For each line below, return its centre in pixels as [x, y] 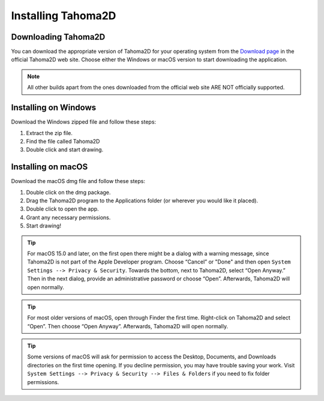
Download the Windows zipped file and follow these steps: [83, 122]
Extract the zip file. [49, 133]
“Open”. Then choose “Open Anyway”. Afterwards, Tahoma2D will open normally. [127, 326]
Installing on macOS [49, 167]
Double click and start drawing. [65, 149]
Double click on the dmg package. [68, 192]
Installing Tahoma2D [64, 16]
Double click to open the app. [62, 209]
